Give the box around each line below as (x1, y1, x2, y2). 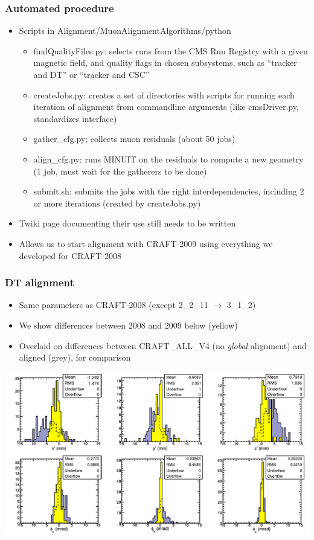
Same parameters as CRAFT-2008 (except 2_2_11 (19, 298, 208, 311)
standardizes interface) (33, 112, 117, 124)
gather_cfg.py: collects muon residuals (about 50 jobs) (33, 132, 235, 145)
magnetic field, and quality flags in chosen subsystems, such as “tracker (33, 56, 297, 69)
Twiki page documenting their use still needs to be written (19, 217, 236, 230)
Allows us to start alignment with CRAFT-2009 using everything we (19, 237, 273, 249)
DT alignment (5, 275, 74, 290)
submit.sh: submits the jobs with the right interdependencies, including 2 (33, 185, 304, 198)
